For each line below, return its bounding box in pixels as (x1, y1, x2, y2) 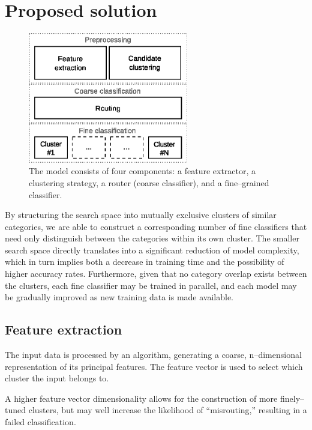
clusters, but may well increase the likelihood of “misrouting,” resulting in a (28, 404, 307, 416)
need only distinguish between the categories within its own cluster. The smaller (5, 232, 299, 244)
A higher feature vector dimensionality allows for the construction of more (5, 392, 278, 404)
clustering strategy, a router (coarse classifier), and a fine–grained (29, 176, 269, 189)
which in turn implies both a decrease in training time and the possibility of (5, 255, 284, 268)
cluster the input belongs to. (5, 372, 109, 384)
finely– (280, 392, 305, 404)
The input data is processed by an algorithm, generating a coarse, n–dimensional (5, 348, 302, 361)
